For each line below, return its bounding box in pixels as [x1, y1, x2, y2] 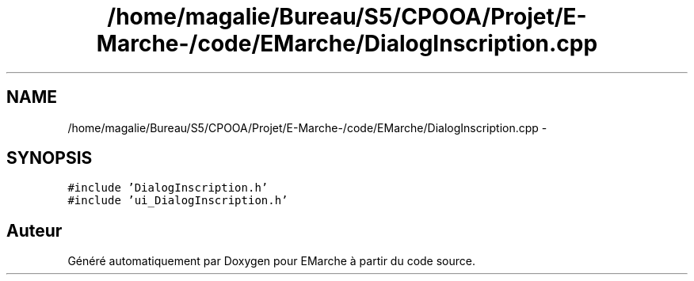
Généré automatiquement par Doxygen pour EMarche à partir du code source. [67, 254, 475, 268]
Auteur [6, 220, 63, 241]
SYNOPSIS [6, 148, 93, 169]
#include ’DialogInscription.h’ [67, 181, 269, 195]
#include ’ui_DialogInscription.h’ [67, 194, 288, 207]
